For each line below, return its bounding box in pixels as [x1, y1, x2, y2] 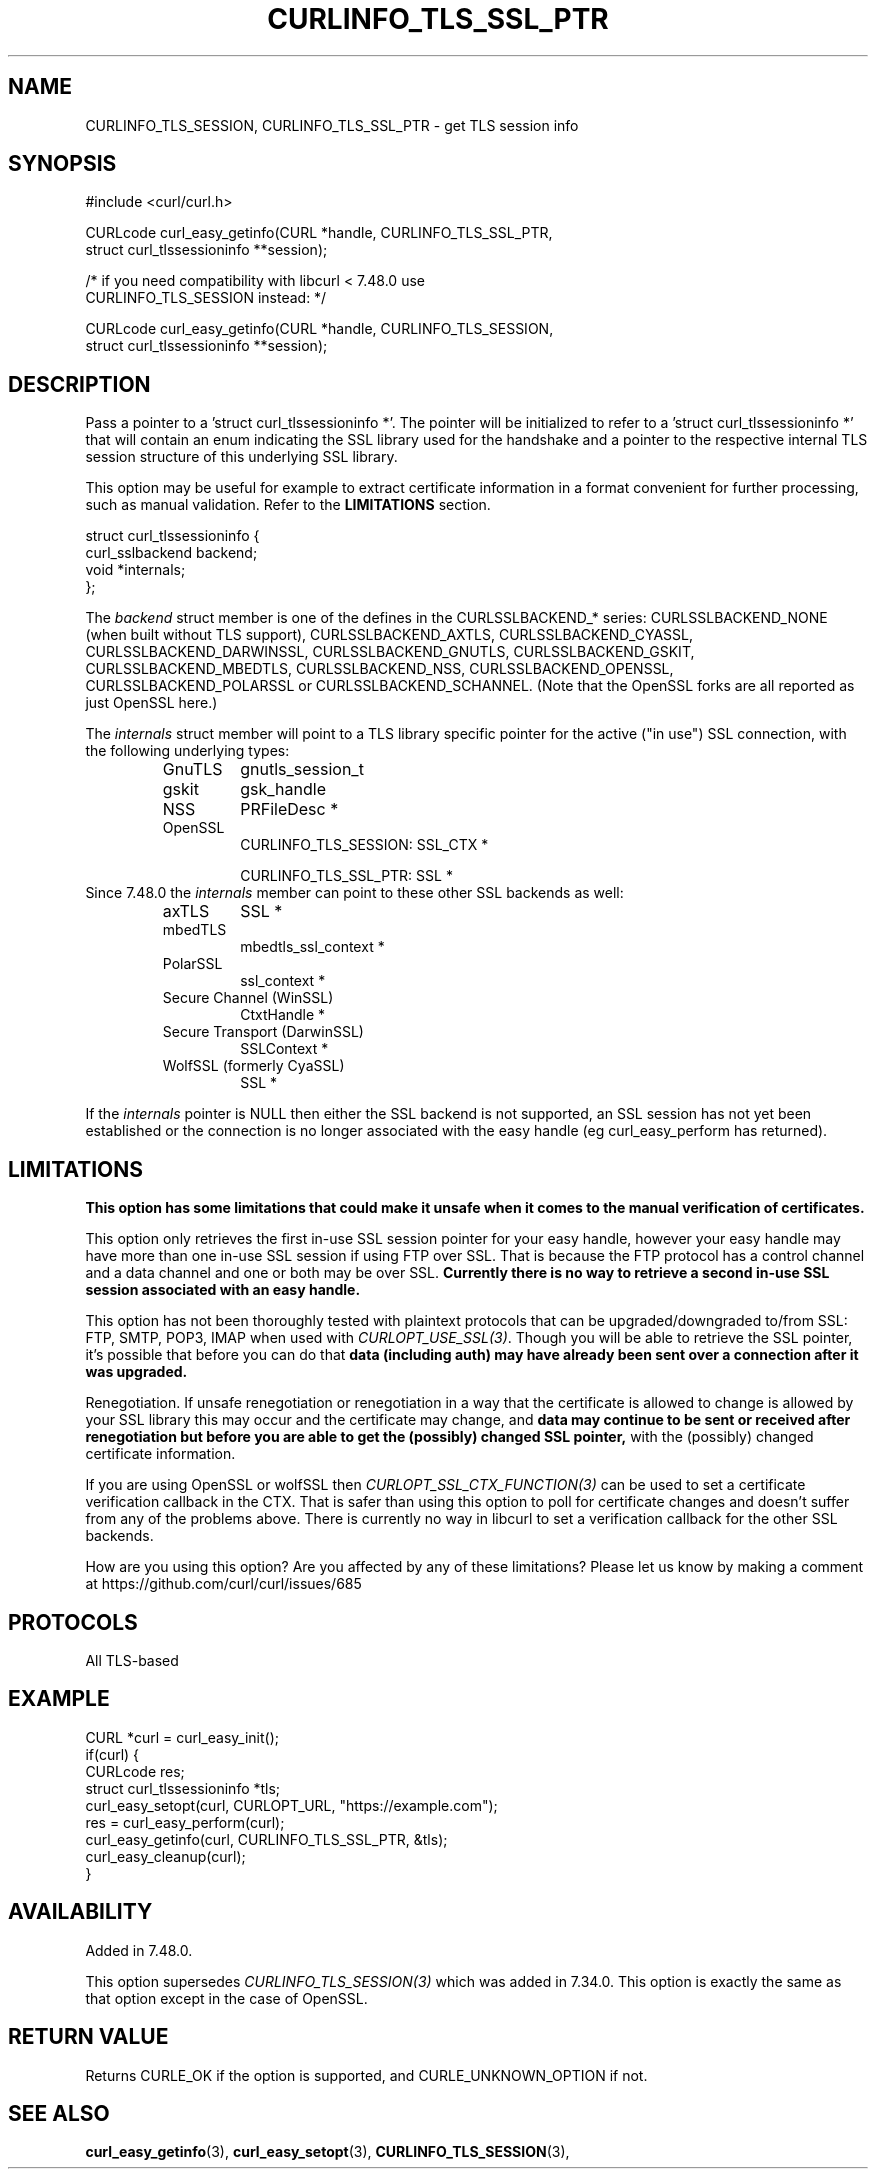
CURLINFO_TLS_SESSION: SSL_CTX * [240, 836, 489, 854]
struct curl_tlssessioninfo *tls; [85, 1779, 281, 1797]
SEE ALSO [8, 2100, 110, 2126]
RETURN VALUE [8, 2024, 169, 2050]
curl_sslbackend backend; [85, 544, 258, 562]
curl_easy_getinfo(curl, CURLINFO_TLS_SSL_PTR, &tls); [85, 1830, 448, 1848]
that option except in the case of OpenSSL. [85, 1989, 368, 2007]
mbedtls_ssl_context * [240, 938, 385, 956]
